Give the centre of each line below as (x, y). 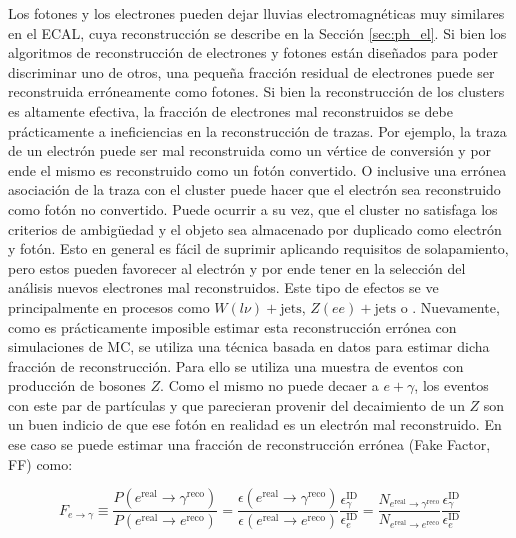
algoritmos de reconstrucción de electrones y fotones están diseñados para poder (253, 52)
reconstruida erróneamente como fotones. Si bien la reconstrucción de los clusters (256, 91)
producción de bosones (77, 385)
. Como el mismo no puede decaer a (269, 385)
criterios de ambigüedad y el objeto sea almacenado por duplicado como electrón (255, 228)
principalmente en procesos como (109, 306)
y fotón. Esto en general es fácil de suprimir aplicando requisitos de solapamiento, (258, 248)
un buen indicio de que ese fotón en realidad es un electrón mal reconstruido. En (255, 424)
